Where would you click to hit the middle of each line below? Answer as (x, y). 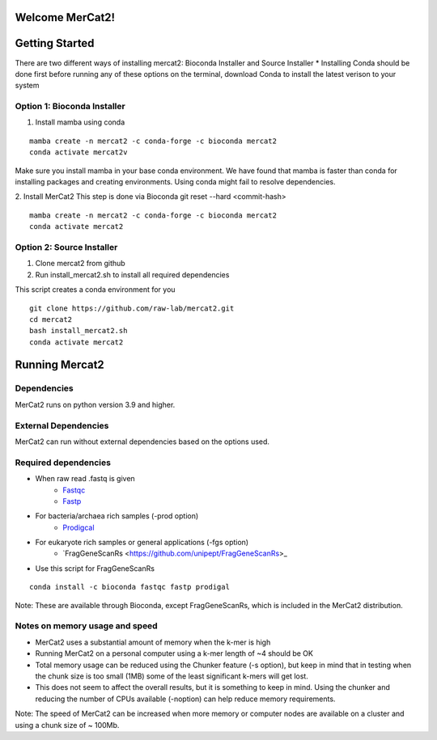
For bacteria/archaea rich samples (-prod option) (117, 516)
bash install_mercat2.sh (78, 331)
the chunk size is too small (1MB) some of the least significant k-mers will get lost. (172, 676)
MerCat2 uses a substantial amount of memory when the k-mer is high (153, 642)
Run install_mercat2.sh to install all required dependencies (132, 274)
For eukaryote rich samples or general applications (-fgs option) (142, 543)
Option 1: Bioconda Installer (70, 107)
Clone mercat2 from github (80, 264)
